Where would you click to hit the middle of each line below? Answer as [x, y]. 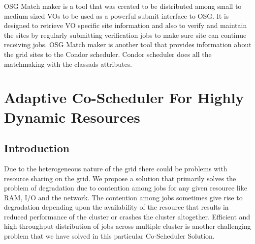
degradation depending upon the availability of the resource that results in [116, 207]
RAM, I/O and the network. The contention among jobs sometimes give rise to [123, 197]
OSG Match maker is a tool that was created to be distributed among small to [123, 6]
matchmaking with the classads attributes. [68, 64]
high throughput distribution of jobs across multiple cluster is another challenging [127, 226]
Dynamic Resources [72, 117]
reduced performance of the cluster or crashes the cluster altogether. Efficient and [127, 216]
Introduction [37, 148]
